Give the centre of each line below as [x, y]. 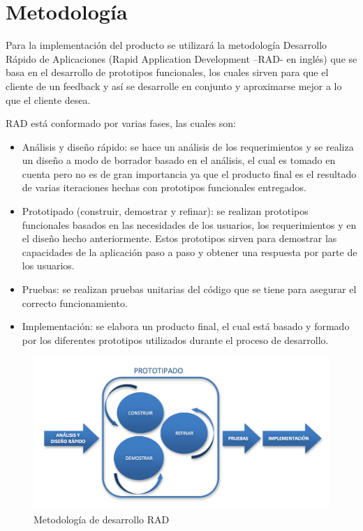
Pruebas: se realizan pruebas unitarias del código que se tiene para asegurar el [189, 289]
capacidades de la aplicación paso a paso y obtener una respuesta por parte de [190, 252]
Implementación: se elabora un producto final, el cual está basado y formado [186, 326]
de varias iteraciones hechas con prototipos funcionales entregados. [164, 187]
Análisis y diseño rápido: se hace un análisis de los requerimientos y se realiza [188, 146]
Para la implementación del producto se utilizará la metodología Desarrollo [166, 45]
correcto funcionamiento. [75, 302]
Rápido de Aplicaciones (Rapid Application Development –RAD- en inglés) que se [181, 58]
